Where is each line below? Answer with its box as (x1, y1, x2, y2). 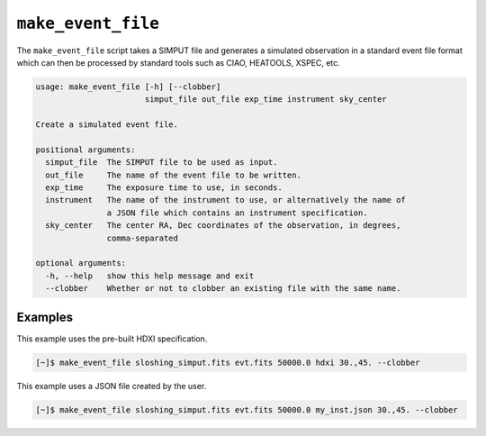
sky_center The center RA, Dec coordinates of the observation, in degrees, (45, 221, 401, 231)
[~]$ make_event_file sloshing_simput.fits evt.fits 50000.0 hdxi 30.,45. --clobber (35, 357, 420, 368)
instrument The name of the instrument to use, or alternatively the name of (45, 195, 407, 205)
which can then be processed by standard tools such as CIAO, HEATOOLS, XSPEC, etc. (16, 57, 341, 68)
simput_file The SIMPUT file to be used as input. (45, 158, 278, 168)
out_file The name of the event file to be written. (45, 169, 301, 180)
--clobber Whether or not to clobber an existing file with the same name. (45, 284, 401, 294)
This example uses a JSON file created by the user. (16, 380, 207, 391)
